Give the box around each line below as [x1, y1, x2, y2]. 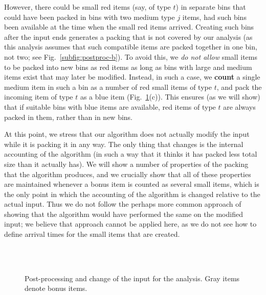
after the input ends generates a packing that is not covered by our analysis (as [4, 31, 253, 42]
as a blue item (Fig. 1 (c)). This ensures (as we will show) [80, 91, 260, 102]
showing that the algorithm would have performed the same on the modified [4, 208, 243, 219]
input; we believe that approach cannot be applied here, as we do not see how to [4, 218, 257, 229]
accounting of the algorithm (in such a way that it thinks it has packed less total [4, 149, 257, 159]
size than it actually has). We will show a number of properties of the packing [4, 158, 249, 169]
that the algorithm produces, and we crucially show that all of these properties [4, 168, 251, 179]
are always [223, 101, 256, 112]
